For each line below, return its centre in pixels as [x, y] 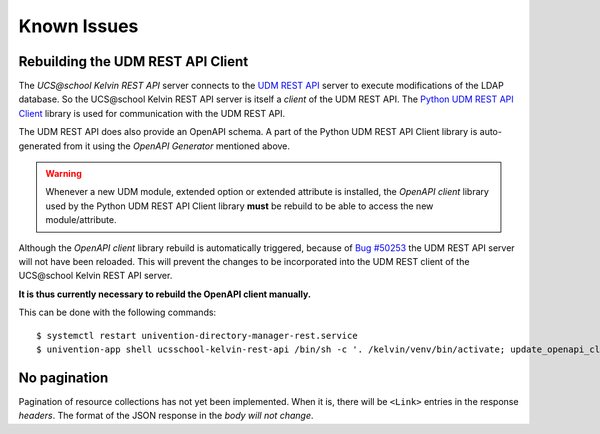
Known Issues [78, 26]
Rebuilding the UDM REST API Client [133, 61]
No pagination [63, 377]
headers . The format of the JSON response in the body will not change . [166, 416]
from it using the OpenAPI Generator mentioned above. [176, 146]
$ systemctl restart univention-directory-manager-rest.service [197, 335]
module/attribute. [81, 220]
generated [40, 146]
